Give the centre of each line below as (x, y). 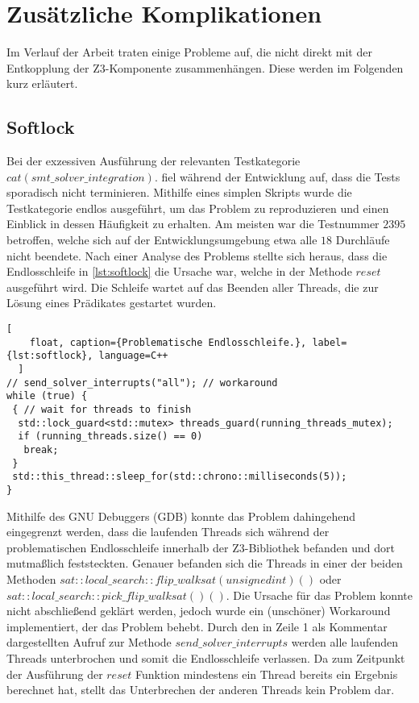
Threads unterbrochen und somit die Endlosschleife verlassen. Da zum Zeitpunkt (206, 657)
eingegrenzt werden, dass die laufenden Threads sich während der (168, 532)
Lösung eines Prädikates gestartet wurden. (112, 303)
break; (41, 449)
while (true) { (47, 396)
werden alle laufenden (344, 642)
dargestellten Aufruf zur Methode (89, 642)
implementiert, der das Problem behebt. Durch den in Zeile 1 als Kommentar (197, 626)
